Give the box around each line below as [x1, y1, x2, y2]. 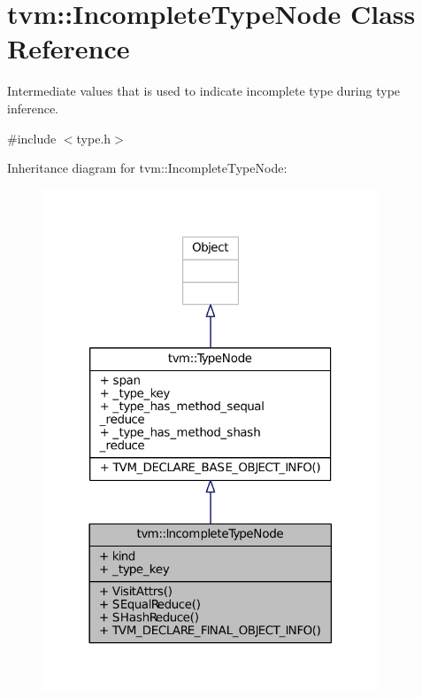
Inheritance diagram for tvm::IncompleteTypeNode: [7, 159, 288, 177]
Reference [7, 30, 130, 66]
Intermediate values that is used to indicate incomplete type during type [7, 81, 401, 100]
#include [7, 128, 57, 147]
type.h [76, 128, 111, 147]
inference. [7, 98, 58, 117]
